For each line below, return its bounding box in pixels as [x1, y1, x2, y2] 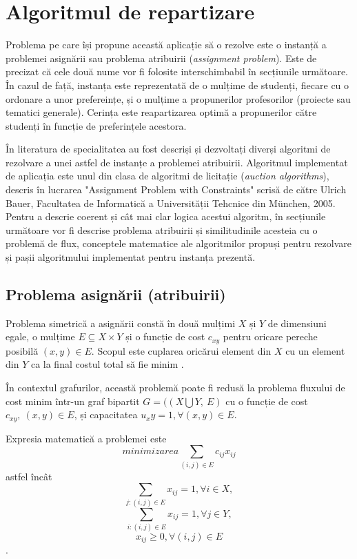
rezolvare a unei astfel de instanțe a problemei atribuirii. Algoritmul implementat [6, 155, 348, 169]
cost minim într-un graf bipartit [6, 393, 140, 408]
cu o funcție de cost [225, 393, 308, 408]
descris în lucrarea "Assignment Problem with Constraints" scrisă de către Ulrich [6, 182, 347, 197]
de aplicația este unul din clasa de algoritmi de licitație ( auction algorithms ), [6, 168, 329, 183]
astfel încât [6, 469, 52, 483]
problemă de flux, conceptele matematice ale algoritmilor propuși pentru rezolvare [6, 236, 352, 251]
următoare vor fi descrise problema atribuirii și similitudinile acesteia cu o [6, 222, 318, 237]
